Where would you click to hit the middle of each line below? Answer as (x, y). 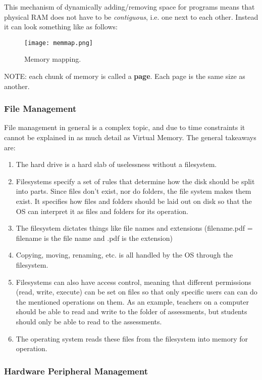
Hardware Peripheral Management (76, 371)
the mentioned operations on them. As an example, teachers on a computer (132, 301)
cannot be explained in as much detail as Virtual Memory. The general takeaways (130, 137)
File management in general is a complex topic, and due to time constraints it (125, 127)
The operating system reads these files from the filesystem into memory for (132, 338)
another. (17, 86)
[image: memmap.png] (59, 43)
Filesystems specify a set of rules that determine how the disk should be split (135, 181)
